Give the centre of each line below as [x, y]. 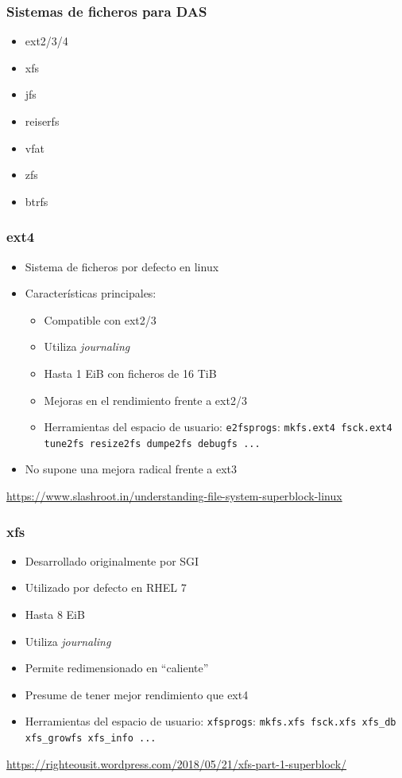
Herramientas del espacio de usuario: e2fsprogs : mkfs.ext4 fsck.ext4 [218, 427]
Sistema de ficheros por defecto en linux [122, 266]
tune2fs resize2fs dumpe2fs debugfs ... [152, 443]
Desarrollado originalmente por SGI [112, 560]
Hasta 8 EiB [55, 615]
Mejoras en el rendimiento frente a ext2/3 [145, 400]
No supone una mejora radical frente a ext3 [131, 469]
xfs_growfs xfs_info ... [91, 739]
